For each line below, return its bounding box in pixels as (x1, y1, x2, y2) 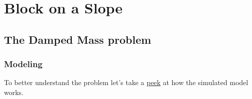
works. (4, 87, 24, 97)
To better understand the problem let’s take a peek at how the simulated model (4, 77, 249, 88)
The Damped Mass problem (4, 31, 151, 47)
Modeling (4, 58, 43, 70)
